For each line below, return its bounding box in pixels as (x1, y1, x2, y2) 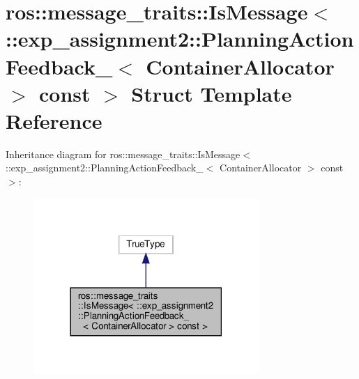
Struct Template (131, 79, 292, 107)
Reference (6, 106, 102, 134)
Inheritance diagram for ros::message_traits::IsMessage (6, 146, 240, 161)
